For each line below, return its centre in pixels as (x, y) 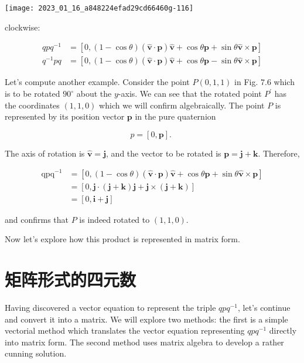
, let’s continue (264, 307)
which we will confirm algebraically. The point (182, 105)
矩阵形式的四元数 (71, 279)
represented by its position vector (65, 116)
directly (283, 330)
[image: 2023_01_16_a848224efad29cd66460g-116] (99, 8)
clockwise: (23, 27)
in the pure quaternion (175, 116)
